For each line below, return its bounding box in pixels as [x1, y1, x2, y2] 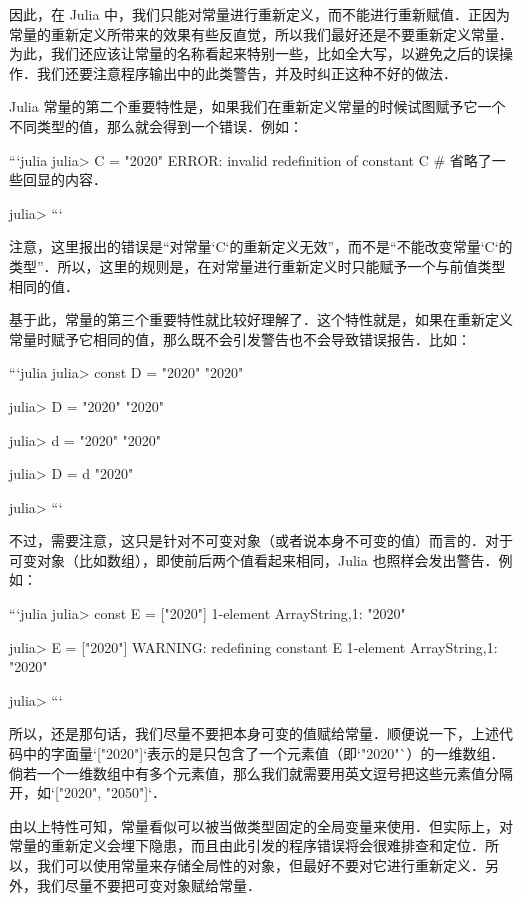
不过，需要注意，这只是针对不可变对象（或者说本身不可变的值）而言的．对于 [9, 530, 513, 551]
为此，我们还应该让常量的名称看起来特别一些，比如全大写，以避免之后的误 [9, 43, 499, 64]
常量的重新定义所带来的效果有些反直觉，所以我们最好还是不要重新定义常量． [9, 23, 513, 44]
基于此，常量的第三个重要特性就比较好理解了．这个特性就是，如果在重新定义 [9, 309, 513, 330]
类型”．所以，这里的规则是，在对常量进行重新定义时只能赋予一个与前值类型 [9, 255, 506, 276]
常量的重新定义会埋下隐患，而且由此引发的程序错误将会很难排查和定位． [9, 835, 485, 856]
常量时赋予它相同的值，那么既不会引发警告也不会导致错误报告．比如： [9, 328, 471, 349]
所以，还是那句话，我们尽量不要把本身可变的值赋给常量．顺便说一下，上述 [9, 723, 499, 744]
